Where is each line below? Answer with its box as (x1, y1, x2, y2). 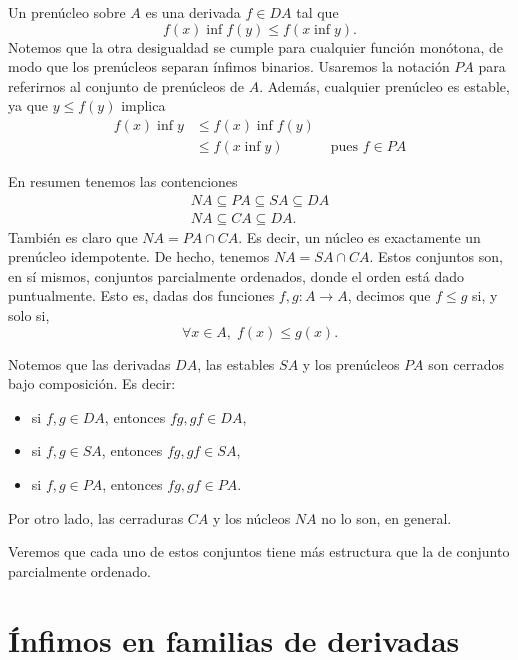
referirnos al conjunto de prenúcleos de (8, 75, 244, 96)
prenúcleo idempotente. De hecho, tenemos (8, 246, 270, 267)
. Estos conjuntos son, (369, 246, 503, 267)
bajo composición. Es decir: (8, 373, 176, 394)
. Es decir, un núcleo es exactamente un (238, 226, 481, 247)
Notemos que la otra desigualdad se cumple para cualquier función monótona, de (8, 36, 504, 57)
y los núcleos (213, 507, 291, 528)
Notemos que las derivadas (8, 353, 171, 374)
